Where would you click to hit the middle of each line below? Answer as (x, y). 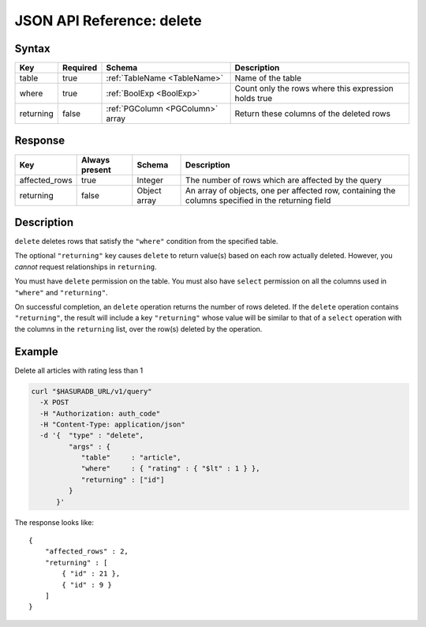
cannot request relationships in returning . (86, 267)
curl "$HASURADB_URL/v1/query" (92, 391)
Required (80, 68)
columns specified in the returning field (258, 200)
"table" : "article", (131, 458)
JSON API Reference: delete (108, 21)
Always (96, 160)
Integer (150, 180)
